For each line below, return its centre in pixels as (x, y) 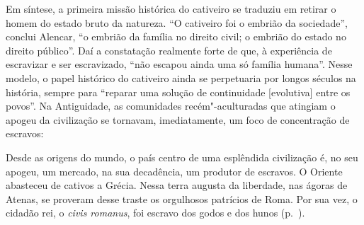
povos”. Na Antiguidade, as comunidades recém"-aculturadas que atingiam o (171, 106)
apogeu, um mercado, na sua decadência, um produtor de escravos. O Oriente (174, 171)
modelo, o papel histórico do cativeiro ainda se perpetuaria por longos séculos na (181, 77)
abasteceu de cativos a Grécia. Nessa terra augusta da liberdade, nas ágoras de (177, 185)
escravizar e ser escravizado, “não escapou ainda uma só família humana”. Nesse (179, 64)
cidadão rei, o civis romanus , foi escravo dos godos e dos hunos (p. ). (155, 213)
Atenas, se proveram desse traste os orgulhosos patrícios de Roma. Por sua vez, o (182, 198)
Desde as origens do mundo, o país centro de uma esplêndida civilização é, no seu (182, 157)
